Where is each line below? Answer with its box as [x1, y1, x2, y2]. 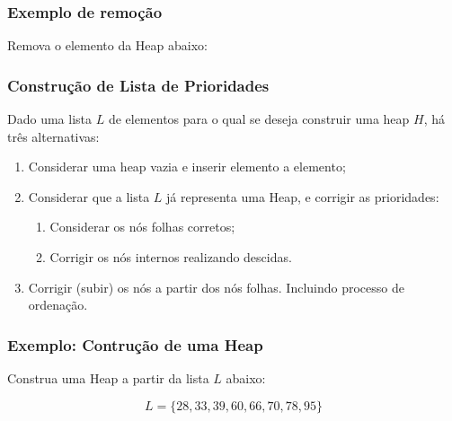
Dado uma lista [7, 110, 92, 128]
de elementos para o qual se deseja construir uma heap [108, 110, 410, 128]
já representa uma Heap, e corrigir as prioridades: [166, 187, 439, 206]
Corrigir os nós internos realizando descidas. [49, 248, 292, 266]
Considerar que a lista [28, 187, 150, 206]
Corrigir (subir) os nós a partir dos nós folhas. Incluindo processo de [28, 277, 404, 296]
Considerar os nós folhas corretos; [49, 217, 235, 236]
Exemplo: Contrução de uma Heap [7, 333, 263, 355]
